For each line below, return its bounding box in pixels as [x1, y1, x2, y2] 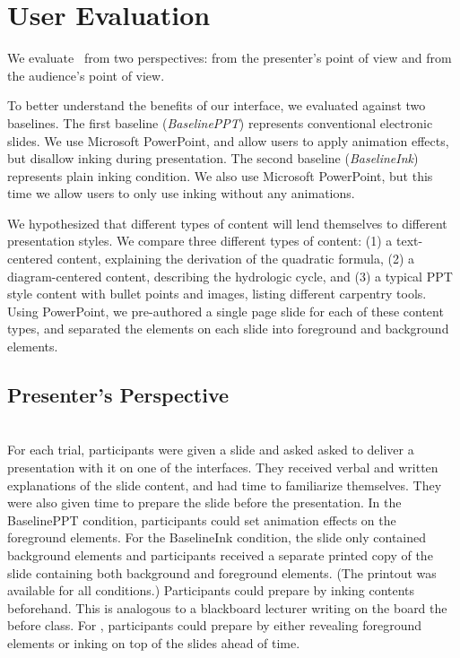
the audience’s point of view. [7, 65, 165, 84]
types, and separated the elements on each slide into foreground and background [7, 319, 449, 338]
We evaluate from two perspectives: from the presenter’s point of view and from [7, 48, 452, 67]
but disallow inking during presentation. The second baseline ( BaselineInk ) [7, 149, 419, 168]
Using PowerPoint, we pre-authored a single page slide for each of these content [7, 301, 444, 320]
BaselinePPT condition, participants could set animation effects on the [7, 510, 396, 529]
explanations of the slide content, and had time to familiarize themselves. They [7, 475, 442, 494]
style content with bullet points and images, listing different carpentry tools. [7, 284, 427, 303]
